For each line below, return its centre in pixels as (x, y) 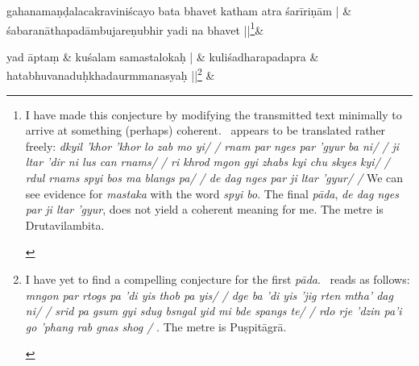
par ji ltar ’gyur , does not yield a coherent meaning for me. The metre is (204, 209)
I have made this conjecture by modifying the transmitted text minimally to (214, 114)
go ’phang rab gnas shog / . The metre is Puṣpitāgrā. (156, 326)
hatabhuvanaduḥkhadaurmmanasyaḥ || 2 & (111, 74)
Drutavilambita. (65, 225)
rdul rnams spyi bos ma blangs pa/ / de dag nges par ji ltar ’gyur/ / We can (214, 178)
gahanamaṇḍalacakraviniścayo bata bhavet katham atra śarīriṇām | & (179, 10)
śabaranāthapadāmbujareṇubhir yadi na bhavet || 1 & (135, 28)
